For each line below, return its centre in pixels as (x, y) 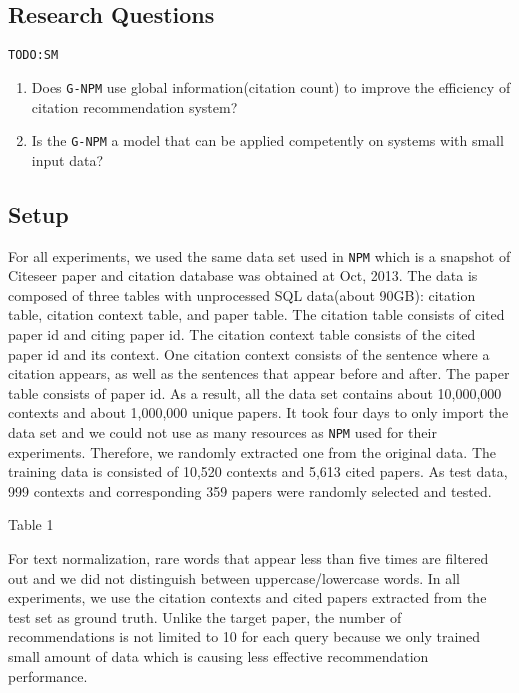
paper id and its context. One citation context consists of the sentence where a (249, 353)
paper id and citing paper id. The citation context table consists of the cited (242, 334)
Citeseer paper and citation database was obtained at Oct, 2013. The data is (243, 275)
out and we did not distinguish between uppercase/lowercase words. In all (234, 577)
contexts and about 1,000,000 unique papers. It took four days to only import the (258, 412)
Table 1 (31, 524)
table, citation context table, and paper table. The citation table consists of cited (256, 314)
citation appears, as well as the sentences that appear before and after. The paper (259, 373)
